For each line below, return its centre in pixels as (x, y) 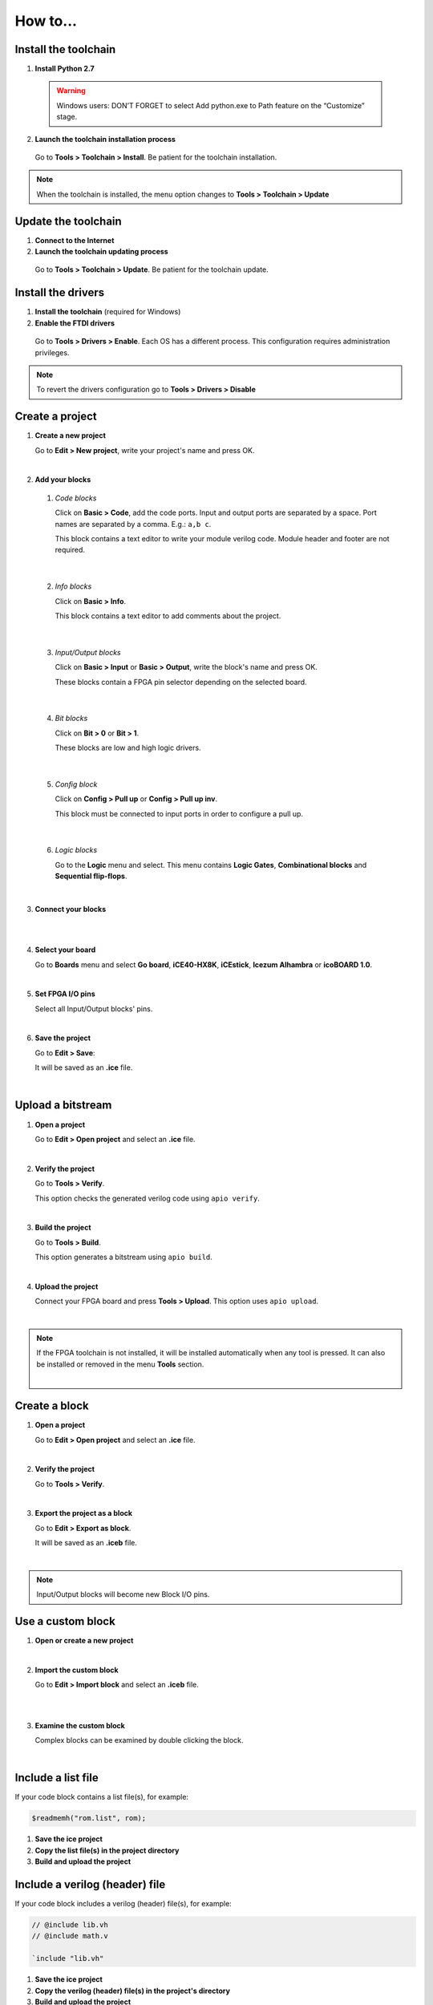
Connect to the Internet (75, 240)
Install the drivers (59, 293)
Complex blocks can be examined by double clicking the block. (139, 1740)
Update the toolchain (68, 221)
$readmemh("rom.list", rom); (89, 1818)
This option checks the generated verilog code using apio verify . (147, 1198)
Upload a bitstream (63, 1106)
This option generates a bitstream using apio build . (123, 1257)
